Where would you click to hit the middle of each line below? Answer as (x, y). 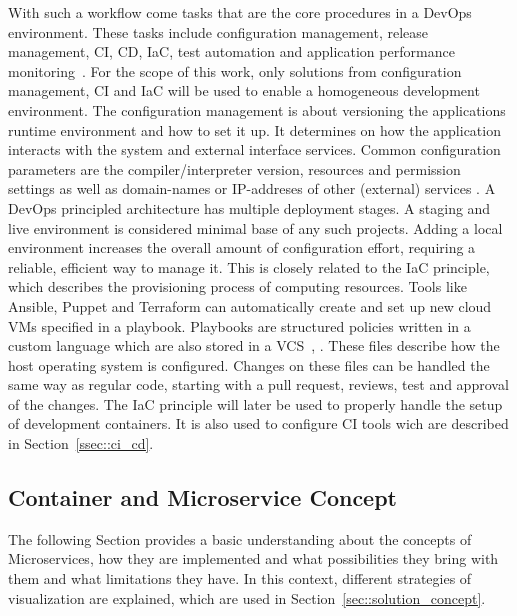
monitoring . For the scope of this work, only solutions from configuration (235, 70)
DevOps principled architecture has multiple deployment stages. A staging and (249, 207)
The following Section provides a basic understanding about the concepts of (240, 538)
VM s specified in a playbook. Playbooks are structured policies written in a (239, 325)
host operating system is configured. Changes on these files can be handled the (249, 364)
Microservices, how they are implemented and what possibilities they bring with (253, 558)
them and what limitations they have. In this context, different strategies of (240, 578)
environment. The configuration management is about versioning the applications (257, 109)
